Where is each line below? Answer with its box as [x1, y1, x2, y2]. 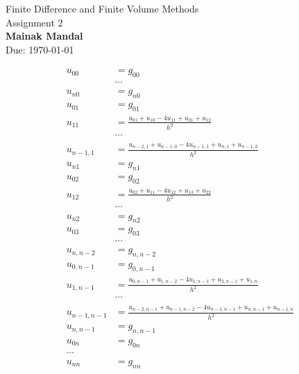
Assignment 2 [6, 15, 63, 29]
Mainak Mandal [6, 29, 83, 43]
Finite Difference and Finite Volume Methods [6, 1, 199, 15]
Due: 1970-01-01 [6, 42, 74, 56]
